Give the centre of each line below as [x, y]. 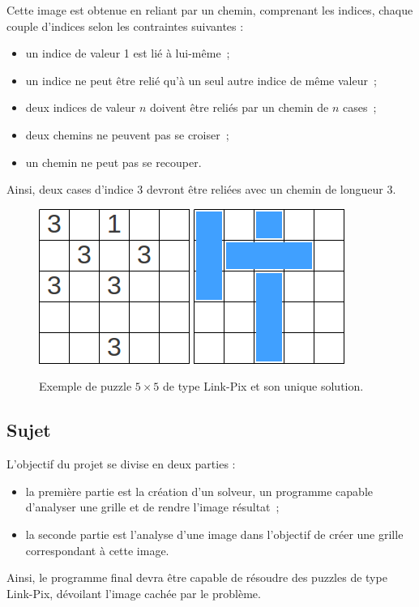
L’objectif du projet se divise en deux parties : [121, 464]
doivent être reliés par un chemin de [239, 107]
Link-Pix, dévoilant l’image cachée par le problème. [134, 593]
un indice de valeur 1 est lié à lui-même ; [128, 53]
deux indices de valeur [81, 107]
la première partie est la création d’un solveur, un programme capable [199, 491]
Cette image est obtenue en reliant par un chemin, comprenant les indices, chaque [210, 10]
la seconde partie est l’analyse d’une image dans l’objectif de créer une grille [214, 534]
